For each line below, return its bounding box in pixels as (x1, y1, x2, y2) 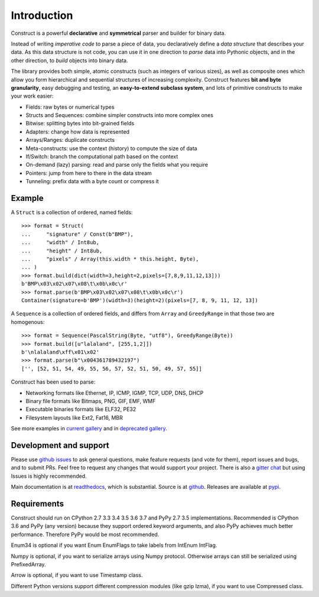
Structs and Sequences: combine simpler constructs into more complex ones (25, 112, 214, 119)
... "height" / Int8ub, (21, 247, 103, 254)
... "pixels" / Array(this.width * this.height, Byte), (21, 256, 199, 262)
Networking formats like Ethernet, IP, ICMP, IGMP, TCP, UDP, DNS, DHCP (25, 389, 204, 396)
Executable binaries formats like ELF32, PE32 (25, 405, 136, 413)
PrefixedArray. (11, 561, 47, 568)
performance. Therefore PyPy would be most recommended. (11, 531, 159, 538)
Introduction (11, 9, 73, 22)
